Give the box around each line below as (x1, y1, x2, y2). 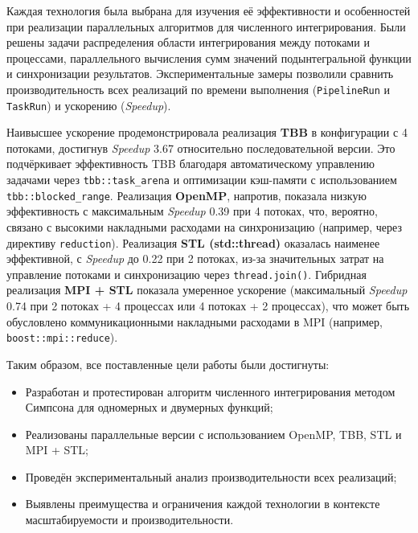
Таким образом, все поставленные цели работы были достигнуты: (6, 355, 330, 372)
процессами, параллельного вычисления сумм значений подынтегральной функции (6, 49, 412, 66)
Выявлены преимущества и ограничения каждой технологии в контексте (25, 495, 380, 512)
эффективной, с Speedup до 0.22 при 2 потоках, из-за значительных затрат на (6, 250, 384, 267)
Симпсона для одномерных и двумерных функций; (25, 399, 273, 416)
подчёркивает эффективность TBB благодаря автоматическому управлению (6, 155, 375, 172)
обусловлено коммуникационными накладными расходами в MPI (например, (6, 313, 383, 330)
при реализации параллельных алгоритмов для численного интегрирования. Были (6, 18, 406, 35)
